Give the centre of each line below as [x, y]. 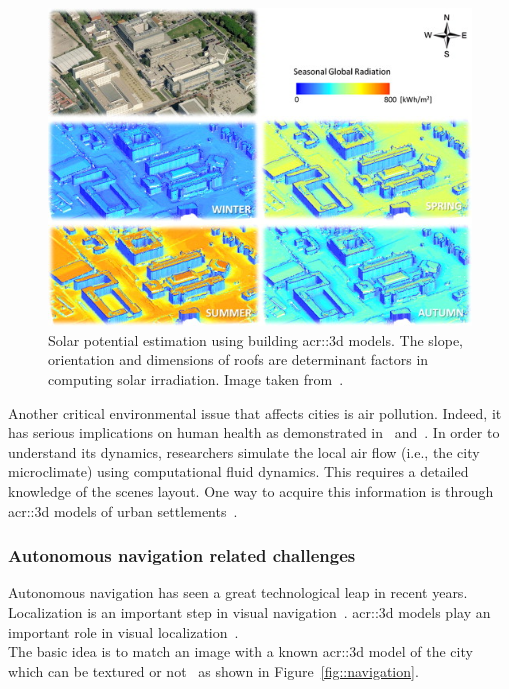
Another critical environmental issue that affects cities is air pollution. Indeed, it [255, 412]
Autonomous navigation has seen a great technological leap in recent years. [238, 592]
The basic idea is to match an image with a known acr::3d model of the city [240, 651]
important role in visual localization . [123, 631]
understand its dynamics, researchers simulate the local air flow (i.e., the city [244, 451]
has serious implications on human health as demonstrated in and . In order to [254, 432]
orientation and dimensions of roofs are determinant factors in [238, 359]
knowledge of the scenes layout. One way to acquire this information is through [251, 490]
